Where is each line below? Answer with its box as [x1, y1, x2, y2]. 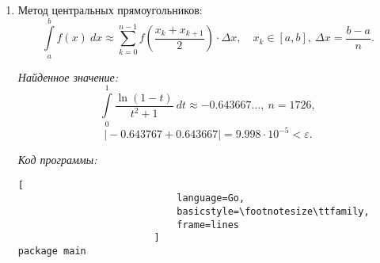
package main [17, 245, 86, 257]
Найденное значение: [17, 68, 119, 85]
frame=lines [177, 219, 239, 231]
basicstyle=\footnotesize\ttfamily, [177, 205, 370, 217]
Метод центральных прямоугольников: [17, 2, 203, 17]
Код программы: [17, 151, 97, 167]
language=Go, [177, 192, 245, 204]
